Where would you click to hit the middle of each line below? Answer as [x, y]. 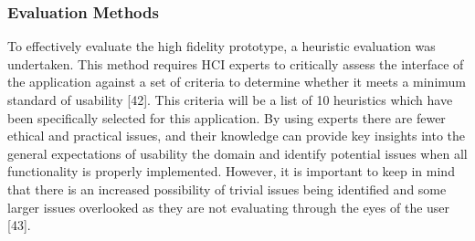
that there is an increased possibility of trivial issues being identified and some [227, 189]
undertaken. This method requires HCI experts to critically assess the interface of [236, 63]
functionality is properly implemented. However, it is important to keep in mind [231, 171]
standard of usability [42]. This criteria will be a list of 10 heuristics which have [230, 100]
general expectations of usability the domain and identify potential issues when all [237, 153]
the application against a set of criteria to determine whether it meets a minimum [237, 82]
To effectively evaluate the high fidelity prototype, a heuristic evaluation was [222, 46]
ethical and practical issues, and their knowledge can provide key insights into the [237, 136]
